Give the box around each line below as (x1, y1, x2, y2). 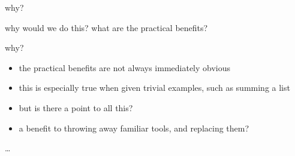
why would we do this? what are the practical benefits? (5, 21, 208, 33)
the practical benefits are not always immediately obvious (19, 61, 231, 74)
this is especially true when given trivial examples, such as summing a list (19, 81, 290, 94)
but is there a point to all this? (19, 101, 133, 114)
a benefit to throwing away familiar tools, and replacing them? (19, 121, 249, 134)
